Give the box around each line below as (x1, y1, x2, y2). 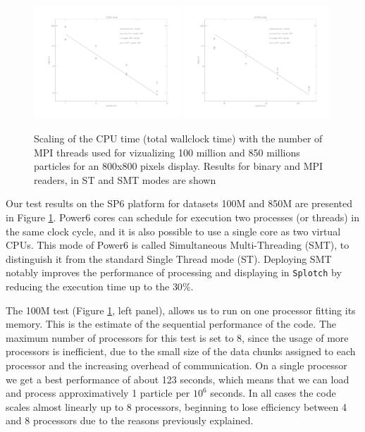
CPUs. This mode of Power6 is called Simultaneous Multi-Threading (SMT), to (6, 237, 349, 252)
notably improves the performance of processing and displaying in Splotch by (6, 265, 342, 280)
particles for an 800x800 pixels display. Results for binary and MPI (34, 159, 323, 173)
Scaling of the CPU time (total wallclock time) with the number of (34, 131, 323, 146)
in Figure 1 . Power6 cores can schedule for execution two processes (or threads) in (6, 210, 359, 225)
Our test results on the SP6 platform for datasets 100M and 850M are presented (6, 196, 353, 211)
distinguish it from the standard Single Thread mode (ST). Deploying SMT (6, 251, 332, 266)
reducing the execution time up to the (6, 279, 170, 294)
